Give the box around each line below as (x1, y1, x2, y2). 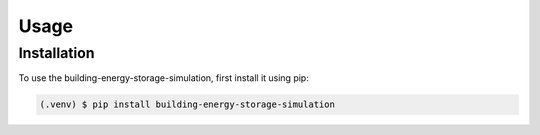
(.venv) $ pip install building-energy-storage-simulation (39, 99, 335, 110)
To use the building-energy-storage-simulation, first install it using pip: (18, 72, 309, 84)
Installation (18, 44, 95, 62)
